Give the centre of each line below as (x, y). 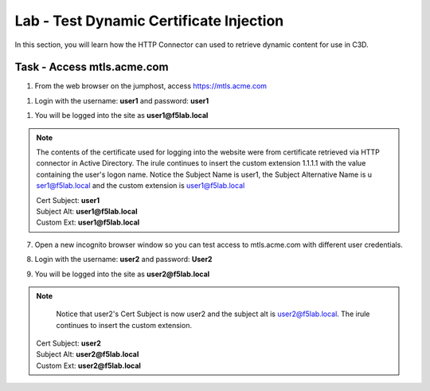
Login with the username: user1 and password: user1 (122, 100)
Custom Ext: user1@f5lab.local (88, 222)
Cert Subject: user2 (68, 343)
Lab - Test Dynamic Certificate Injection (149, 21)
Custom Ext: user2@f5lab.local (88, 366)
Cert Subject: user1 (68, 200)
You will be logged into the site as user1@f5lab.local (121, 115)
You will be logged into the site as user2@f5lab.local (122, 274)
